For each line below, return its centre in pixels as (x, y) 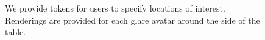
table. (16, 32)
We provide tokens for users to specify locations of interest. (115, 8)
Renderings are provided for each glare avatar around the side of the (132, 20)
